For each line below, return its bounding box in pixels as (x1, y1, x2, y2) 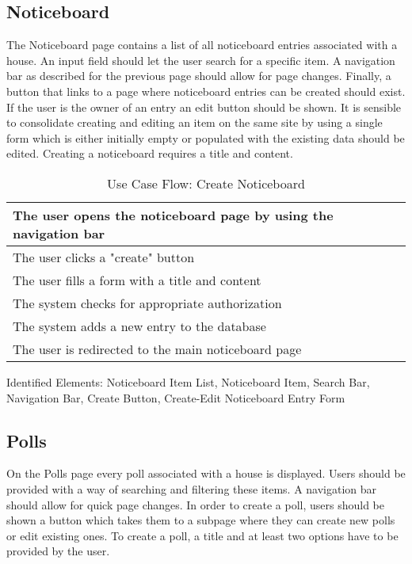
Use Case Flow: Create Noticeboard (107, 173, 305, 192)
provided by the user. (6, 543, 110, 559)
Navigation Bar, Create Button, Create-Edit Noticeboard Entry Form (6, 389, 345, 406)
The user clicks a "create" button (13, 247, 195, 266)
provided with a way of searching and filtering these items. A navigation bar (6, 480, 377, 497)
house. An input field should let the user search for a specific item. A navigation (6, 51, 395, 68)
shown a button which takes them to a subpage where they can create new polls (6, 512, 395, 528)
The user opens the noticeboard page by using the (13, 205, 334, 224)
